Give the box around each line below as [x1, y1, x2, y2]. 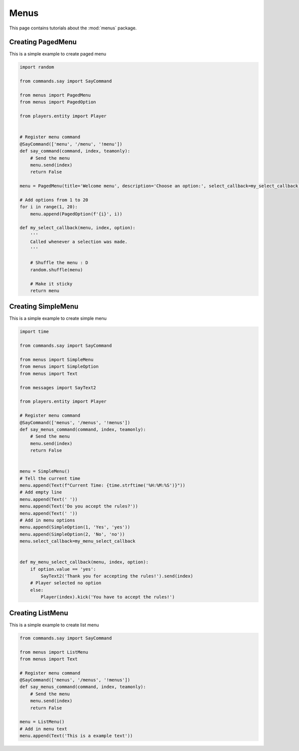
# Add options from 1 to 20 [19, 197, 88, 203]
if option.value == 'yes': [30, 566, 97, 572]
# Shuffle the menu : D [30, 260, 88, 265]
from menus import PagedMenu [19, 92, 91, 98]
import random [19, 64, 54, 70]
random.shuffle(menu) [30, 267, 83, 272]
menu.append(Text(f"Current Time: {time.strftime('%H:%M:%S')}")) [19, 483, 185, 489]
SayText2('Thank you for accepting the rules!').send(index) [40, 573, 193, 579]
